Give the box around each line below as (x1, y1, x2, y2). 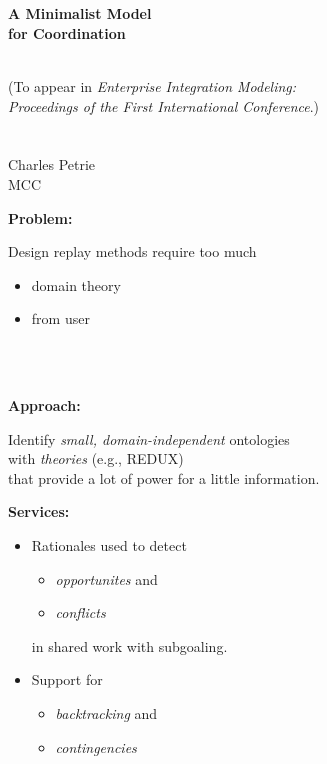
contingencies (55, 736, 137, 757)
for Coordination (8, 22, 126, 43)
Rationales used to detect (31, 535, 187, 556)
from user (31, 308, 90, 329)
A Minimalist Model (8, 3, 152, 24)
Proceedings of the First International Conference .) (8, 95, 320, 116)
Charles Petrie (8, 154, 96, 175)
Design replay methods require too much (8, 241, 257, 262)
